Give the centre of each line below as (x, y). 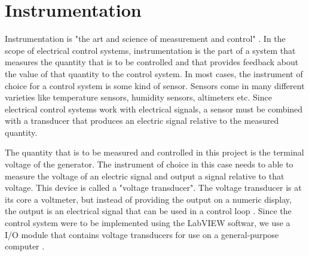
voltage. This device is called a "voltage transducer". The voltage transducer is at (153, 188)
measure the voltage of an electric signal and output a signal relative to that (145, 176)
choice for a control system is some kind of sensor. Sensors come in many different (155, 85)
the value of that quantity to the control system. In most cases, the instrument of (154, 73)
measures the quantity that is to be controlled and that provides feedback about (152, 62)
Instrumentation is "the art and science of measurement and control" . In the (145, 39)
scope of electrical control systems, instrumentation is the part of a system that (150, 50)
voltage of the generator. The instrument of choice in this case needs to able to (149, 164)
